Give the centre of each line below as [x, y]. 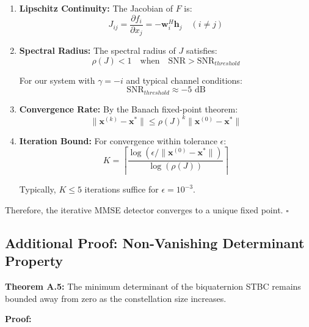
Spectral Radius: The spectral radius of [97, 50]
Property [34, 261]
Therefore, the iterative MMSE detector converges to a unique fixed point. [144, 209]
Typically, [38, 189]
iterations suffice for [122, 189]
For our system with [57, 80]
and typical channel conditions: [184, 80]
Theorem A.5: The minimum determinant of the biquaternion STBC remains [153, 286]
